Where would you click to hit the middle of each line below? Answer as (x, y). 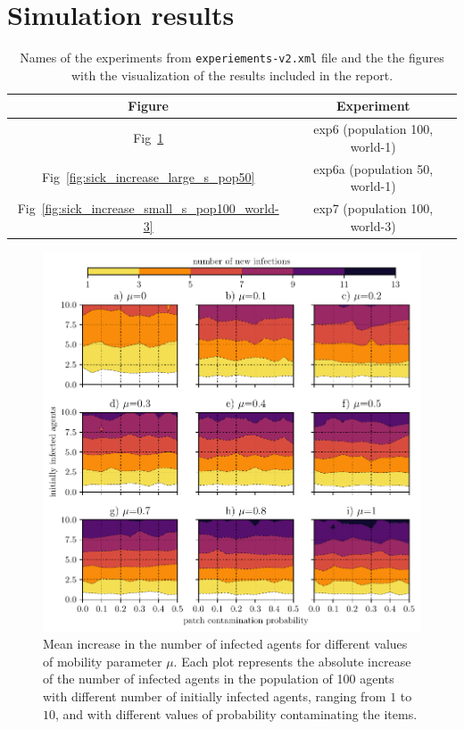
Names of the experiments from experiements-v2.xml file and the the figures (232, 58)
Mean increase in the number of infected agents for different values (225, 644)
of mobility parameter (103, 661)
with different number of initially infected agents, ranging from (215, 696)
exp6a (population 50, (373, 168)
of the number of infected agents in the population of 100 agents (219, 679)
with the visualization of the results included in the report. (232, 75)
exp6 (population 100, (373, 129)
